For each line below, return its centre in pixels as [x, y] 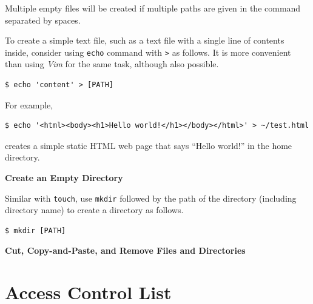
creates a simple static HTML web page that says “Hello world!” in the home [149, 145]
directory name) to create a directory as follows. [94, 210]
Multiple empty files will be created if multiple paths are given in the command [153, 8]
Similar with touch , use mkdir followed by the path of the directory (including [151, 198]
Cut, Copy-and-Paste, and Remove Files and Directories [125, 250]
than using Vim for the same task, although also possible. [112, 64]
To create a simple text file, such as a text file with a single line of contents [145, 40]
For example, [29, 104]
